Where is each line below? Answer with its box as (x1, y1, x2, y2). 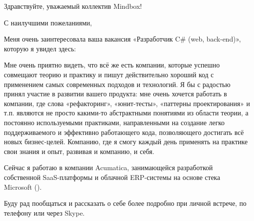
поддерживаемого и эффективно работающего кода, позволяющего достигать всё (4, 127, 244, 137)
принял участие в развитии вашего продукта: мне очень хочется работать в (4, 88, 227, 99)
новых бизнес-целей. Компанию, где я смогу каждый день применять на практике (4, 136, 248, 147)
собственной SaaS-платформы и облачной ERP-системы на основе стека (4, 172, 220, 182)
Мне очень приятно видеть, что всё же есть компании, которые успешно (4, 60, 220, 70)
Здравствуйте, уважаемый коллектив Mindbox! (4, 1, 142, 11)
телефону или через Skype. (4, 207, 85, 218)
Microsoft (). (4, 181, 42, 192)
